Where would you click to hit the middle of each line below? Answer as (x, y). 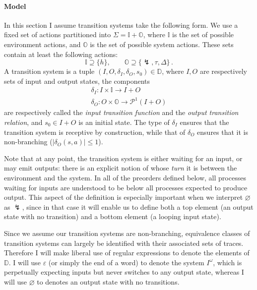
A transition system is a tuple (49, 71)
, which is (227, 262)
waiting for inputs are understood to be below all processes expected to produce (126, 187)
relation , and (23, 122)
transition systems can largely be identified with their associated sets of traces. (124, 243)
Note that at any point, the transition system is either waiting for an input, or (123, 158)
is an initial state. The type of (124, 122)
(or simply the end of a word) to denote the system (126, 262)
